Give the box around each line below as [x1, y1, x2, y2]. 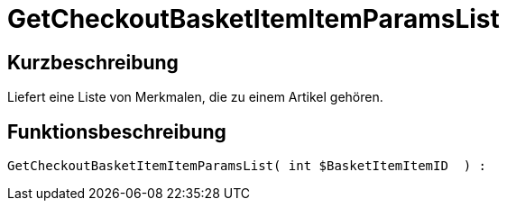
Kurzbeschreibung [7, 50, 179, 74]
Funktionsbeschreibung [7, 120, 226, 143]
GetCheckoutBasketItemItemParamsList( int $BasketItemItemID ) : [7, 158, 487, 174]
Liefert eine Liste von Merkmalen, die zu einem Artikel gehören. [7, 89, 383, 105]
